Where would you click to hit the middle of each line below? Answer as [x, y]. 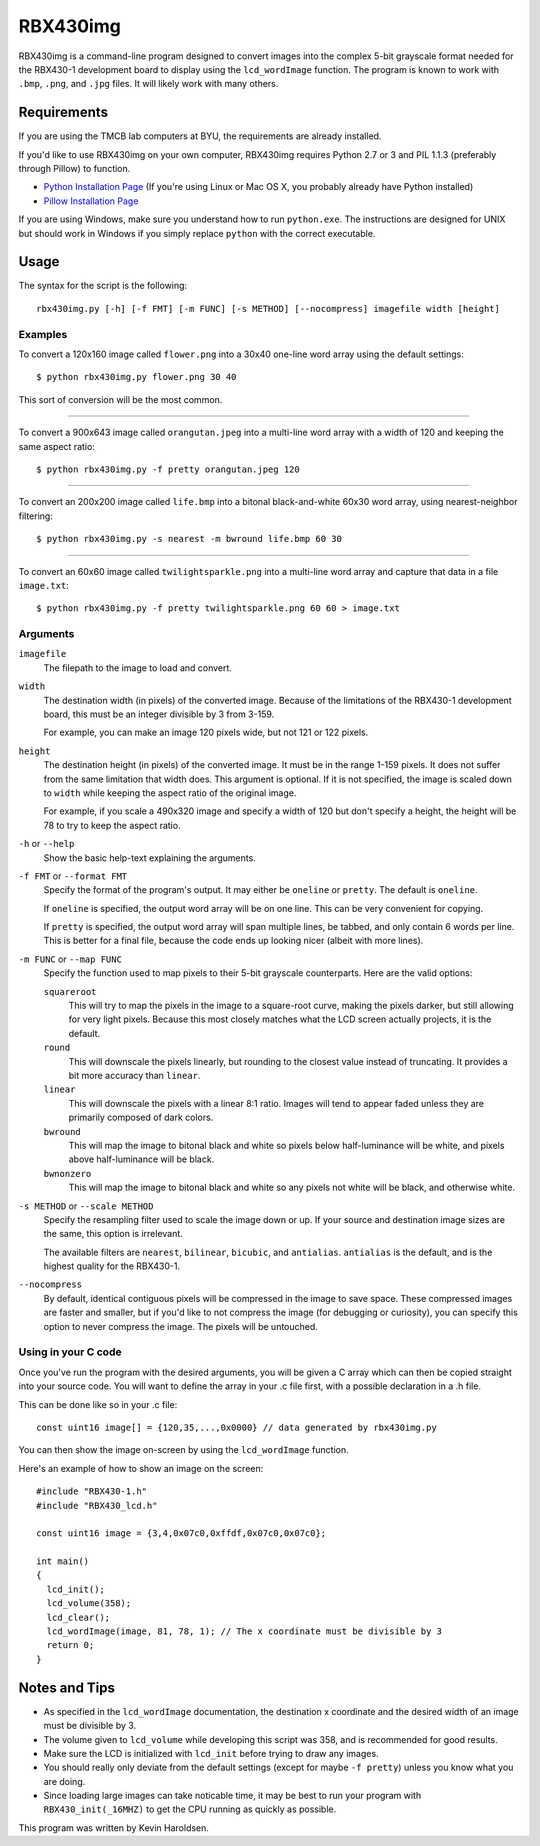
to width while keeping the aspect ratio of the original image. [170, 792]
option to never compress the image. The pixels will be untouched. [181, 1326]
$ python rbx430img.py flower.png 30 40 [136, 377]
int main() [63, 1561]
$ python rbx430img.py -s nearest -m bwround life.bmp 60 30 [189, 539]
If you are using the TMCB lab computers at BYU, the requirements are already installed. [200, 136]
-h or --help [46, 844]
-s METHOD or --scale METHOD [86, 1206]
